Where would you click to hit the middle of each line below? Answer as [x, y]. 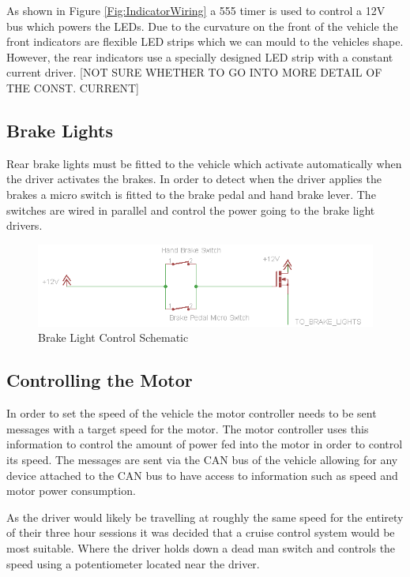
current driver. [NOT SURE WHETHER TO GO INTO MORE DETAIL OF [194, 72]
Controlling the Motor [100, 380]
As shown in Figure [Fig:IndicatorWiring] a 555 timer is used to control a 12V [196, 10]
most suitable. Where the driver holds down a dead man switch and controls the [201, 547]
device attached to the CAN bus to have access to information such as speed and [202, 475]
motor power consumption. [71, 491]
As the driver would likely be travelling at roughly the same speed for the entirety [205, 517]
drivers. [24, 225]
